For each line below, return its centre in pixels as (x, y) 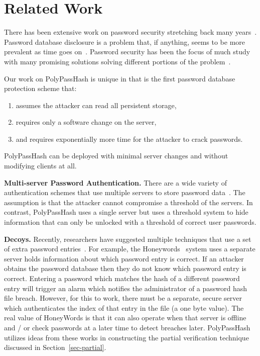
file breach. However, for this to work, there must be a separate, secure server (123, 298)
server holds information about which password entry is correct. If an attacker (124, 258)
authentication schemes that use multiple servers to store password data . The (125, 192)
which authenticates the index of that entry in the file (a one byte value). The (124, 307)
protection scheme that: (40, 88)
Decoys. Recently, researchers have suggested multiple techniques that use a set (128, 239)
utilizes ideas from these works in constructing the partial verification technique (126, 337)
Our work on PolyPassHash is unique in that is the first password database (120, 78)
